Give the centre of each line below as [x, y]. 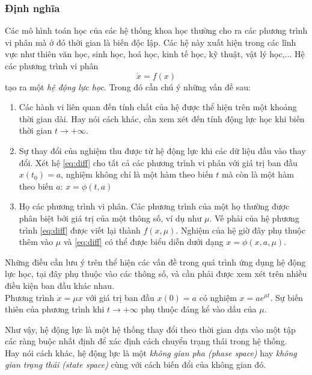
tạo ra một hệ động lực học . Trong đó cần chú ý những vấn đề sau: [128, 86]
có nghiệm [218, 297]
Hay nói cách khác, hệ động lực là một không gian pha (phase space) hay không [151, 352]
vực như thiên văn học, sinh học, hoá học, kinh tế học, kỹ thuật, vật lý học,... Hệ [155, 54]
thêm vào [36, 242]
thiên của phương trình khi [55, 309]
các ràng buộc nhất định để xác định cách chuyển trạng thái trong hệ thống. [146, 341]
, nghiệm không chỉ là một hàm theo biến [137, 174]
